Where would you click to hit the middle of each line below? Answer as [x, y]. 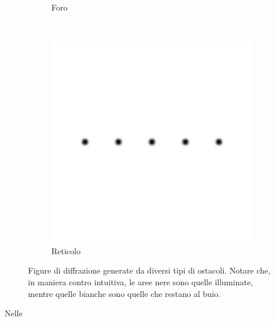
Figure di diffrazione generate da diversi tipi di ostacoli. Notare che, [149, 270]
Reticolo [66, 250]
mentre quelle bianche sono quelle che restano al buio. [124, 293]
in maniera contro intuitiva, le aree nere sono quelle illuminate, [141, 281]
